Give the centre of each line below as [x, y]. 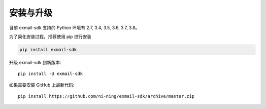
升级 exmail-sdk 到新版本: [35, 62]
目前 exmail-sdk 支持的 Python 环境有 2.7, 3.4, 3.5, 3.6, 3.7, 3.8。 [74, 28]
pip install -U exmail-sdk [50, 74]
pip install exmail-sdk [48, 50]
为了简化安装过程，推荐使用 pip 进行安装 [50, 36]
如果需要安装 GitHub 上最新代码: [42, 85]
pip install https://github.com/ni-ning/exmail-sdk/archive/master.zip [106, 96]
